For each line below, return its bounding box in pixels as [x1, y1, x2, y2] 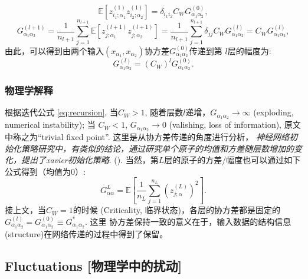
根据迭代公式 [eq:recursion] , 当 [5, 106, 118, 118]
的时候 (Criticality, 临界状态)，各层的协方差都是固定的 [73, 204, 280, 216]
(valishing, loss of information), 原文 [169, 118, 301, 131]
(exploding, [253, 106, 294, 118]
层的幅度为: [227, 44, 271, 57]
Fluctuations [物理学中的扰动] [5, 256, 182, 274]
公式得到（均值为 [5, 165, 71, 177]
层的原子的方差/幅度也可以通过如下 [164, 154, 301, 166]
